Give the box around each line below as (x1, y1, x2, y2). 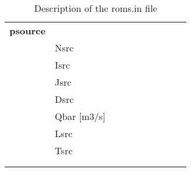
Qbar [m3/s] (55, 109, 106, 123)
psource (9, 24, 46, 37)
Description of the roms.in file (34, 1, 157, 15)
